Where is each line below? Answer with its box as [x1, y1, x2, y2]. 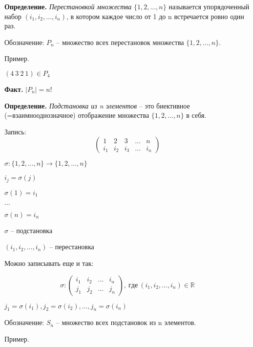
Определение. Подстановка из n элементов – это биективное [4, 100, 190, 110]
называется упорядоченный [169, 1, 250, 11]
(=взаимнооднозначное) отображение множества [4, 110, 149, 120]
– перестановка [49, 241, 94, 252]
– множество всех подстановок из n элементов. [56, 317, 196, 327]
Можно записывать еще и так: [4, 258, 94, 268]
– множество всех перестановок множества [56, 37, 184, 47]
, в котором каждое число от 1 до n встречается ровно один [66, 11, 244, 21]
